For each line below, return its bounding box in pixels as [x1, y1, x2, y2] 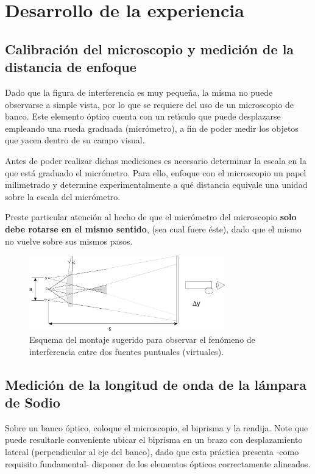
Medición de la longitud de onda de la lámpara [5, 375, 306, 393]
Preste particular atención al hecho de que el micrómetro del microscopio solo [5, 210, 297, 223]
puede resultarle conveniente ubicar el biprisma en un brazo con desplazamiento [5, 433, 303, 446]
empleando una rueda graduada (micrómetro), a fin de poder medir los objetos [5, 121, 299, 134]
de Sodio [5, 392, 60, 411]
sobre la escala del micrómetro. [5, 190, 121, 203]
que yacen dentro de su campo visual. [5, 134, 145, 146]
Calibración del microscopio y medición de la [5, 39, 294, 58]
